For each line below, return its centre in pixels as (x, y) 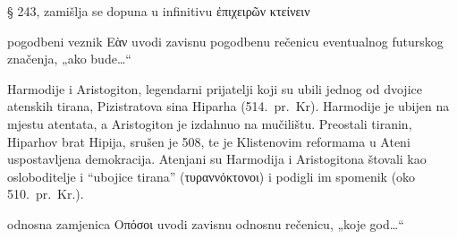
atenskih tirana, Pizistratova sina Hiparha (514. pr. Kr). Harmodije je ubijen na (228, 106)
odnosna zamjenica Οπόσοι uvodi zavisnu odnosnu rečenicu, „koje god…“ (206, 223)
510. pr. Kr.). (46, 194)
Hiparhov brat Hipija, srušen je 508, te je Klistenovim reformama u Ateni (209, 141)
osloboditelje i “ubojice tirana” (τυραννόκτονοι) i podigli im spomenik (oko (212, 176)
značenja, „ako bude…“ (69, 59)
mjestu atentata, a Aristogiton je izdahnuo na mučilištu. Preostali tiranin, (210, 123)
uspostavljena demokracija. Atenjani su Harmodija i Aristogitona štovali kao (217, 159)
